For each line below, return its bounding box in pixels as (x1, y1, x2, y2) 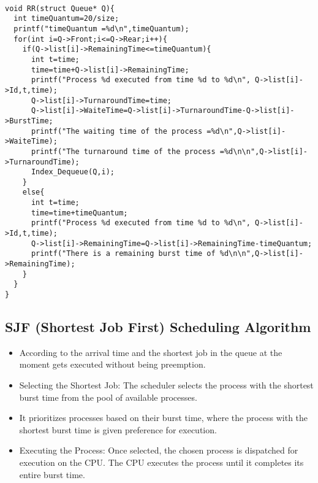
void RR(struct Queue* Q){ (5, 4, 115, 13)
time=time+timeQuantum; (31, 208, 128, 217)
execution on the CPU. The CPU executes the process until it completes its (19, 456, 304, 469)
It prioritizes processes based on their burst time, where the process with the (19, 411, 308, 424)
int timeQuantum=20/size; (13, 14, 119, 23)
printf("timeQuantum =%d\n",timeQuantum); (13, 24, 189, 33)
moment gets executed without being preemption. (19, 358, 206, 371)
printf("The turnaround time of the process (31, 147, 216, 156)
